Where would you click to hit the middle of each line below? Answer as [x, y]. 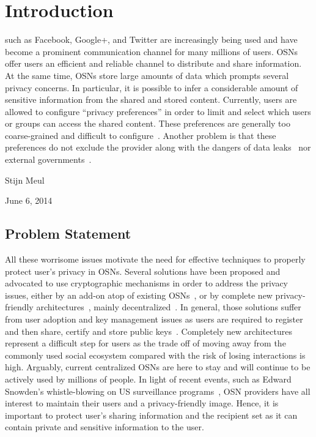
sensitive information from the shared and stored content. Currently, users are [151, 99]
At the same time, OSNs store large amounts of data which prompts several [147, 75]
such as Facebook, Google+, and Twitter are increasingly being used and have [151, 39]
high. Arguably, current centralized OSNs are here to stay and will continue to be [158, 367]
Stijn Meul [25, 180]
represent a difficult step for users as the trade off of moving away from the [145, 343]
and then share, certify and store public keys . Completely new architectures [149, 331]
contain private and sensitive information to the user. [105, 427]
